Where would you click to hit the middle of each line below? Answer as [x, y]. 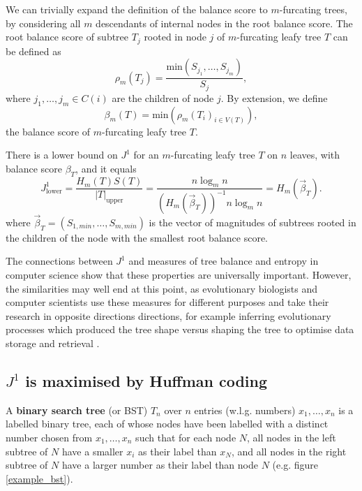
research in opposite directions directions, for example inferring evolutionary [168, 315]
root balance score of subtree [67, 37]
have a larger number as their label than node [160, 465]
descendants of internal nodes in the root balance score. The [224, 23]
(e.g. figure [295, 465]
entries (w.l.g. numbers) [245, 410]
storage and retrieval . [53, 343]
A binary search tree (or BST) [77, 410]
